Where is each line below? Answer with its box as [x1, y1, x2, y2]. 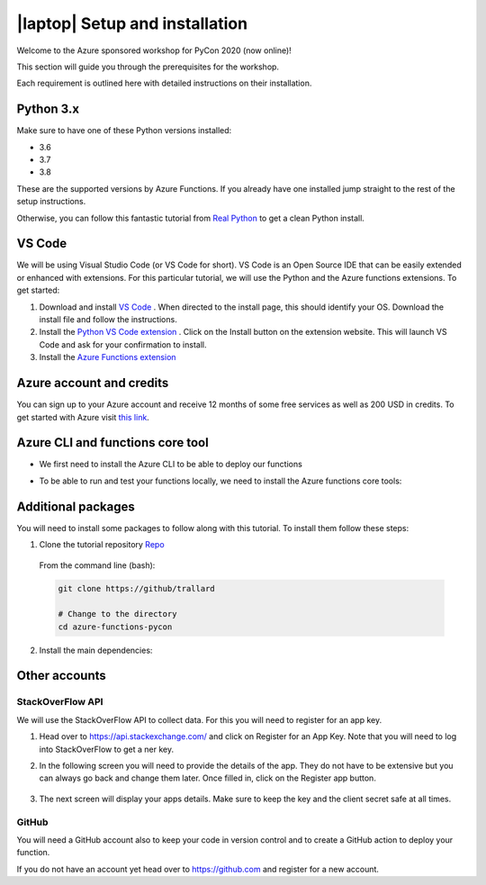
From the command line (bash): [39, 559, 156, 571]
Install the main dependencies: [39, 645, 153, 655]
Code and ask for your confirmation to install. [39, 339, 207, 350]
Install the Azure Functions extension [39, 352, 176, 363]
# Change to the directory [58, 609, 177, 619]
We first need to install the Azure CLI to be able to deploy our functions [39, 459, 303, 470]
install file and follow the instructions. [39, 314, 177, 325]
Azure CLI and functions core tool [16, 435, 209, 450]
